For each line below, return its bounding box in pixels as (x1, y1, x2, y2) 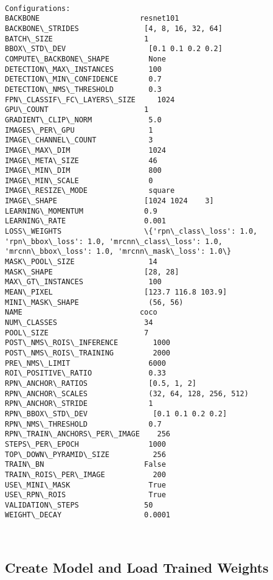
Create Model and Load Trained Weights (5, 557, 269, 576)
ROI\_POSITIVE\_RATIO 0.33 (5, 369, 166, 378)
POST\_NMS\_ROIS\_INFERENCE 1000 (5, 338, 171, 348)
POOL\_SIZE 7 (5, 328, 149, 337)
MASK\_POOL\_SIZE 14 (5, 257, 157, 267)
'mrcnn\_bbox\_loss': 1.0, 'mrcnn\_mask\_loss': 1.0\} (5, 247, 232, 256)
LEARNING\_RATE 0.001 (5, 217, 166, 226)
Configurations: (5, 4, 71, 13)
